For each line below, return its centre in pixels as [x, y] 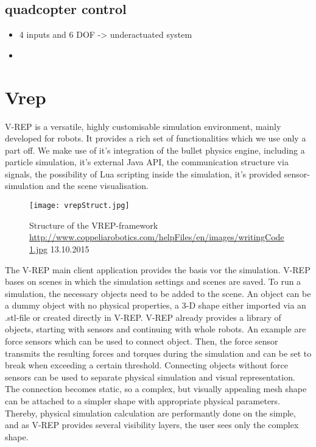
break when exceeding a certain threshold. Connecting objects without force [147, 365]
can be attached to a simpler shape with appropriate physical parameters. [143, 401]
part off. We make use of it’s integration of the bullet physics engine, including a [155, 150]
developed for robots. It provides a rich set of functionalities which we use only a [156, 138]
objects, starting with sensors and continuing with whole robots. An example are [156, 329]
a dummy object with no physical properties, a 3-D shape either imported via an [156, 305]
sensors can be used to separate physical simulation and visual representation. [150, 377]
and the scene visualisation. [97, 186]
